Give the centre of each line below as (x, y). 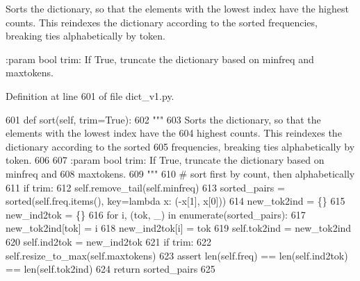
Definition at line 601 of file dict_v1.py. (90, 95)
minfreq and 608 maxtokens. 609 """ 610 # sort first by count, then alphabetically (180, 173)
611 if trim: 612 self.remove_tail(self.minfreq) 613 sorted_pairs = (145, 187)
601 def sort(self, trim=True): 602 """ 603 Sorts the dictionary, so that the (163, 119)
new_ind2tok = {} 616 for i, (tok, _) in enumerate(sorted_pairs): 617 (156, 214)
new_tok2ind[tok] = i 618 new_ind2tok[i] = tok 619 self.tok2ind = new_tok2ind (179, 228)
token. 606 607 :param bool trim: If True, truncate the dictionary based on (165, 160)
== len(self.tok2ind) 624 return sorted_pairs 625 (111, 269)
